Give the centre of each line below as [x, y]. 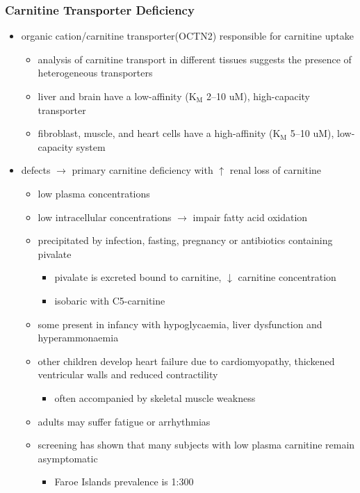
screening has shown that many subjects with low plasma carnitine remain [196, 445]
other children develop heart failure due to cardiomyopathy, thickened [186, 361]
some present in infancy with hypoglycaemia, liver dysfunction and [180, 324]
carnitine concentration [287, 277]
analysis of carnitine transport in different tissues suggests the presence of [195, 59]
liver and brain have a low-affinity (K [117, 96]
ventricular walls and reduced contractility [128, 374]
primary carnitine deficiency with [142, 170]
